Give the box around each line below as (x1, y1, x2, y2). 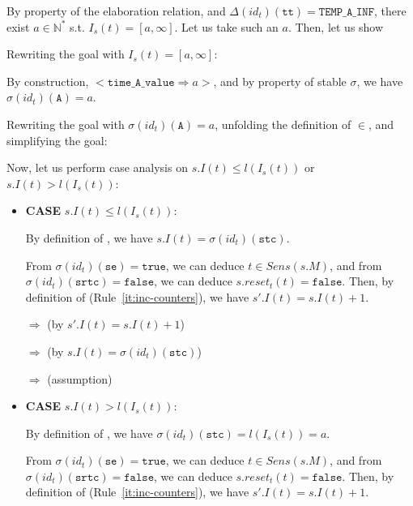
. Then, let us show (287, 18, 384, 35)
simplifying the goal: (6, 131, 108, 148)
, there (373, 2, 407, 19)
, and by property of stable (213, 72, 347, 89)
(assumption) (47, 370, 113, 387)
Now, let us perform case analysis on (6, 159, 188, 176)
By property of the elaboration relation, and (6, 2, 226, 19)
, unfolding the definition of (215, 115, 351, 132)
